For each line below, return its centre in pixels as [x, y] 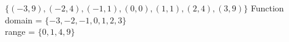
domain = [24, 19]
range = [20, 31]
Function [267, 8]
